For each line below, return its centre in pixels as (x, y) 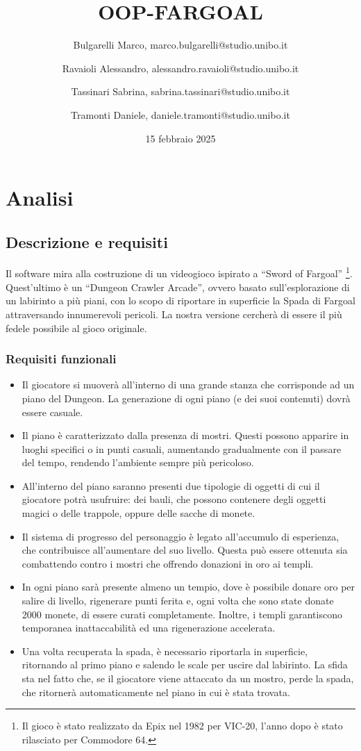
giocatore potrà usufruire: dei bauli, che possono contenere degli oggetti (174, 499)
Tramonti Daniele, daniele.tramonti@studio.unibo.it (180, 114)
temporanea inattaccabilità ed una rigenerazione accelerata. (149, 628)
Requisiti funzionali (61, 359)
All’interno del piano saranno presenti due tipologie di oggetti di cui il (171, 485)
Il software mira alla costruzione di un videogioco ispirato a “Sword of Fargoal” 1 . (179, 272)
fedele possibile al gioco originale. (76, 328)
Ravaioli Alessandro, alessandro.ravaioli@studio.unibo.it (180, 68)
